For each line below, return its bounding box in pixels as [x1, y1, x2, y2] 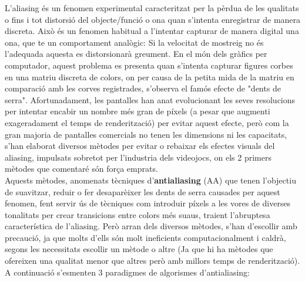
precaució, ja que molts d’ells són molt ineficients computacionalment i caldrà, [5, 231, 286, 243]
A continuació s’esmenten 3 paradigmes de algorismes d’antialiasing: [5, 266, 250, 278]
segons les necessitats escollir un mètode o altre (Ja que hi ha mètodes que [5, 243, 273, 255]
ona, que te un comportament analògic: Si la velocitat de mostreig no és [5, 36, 264, 48]
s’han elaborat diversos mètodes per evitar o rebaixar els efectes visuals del [5, 140, 275, 152]
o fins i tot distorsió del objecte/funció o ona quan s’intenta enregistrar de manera [5, 13, 301, 25]
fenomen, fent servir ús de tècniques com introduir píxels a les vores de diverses [5, 197, 291, 209]
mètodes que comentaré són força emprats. [5, 162, 158, 175]
